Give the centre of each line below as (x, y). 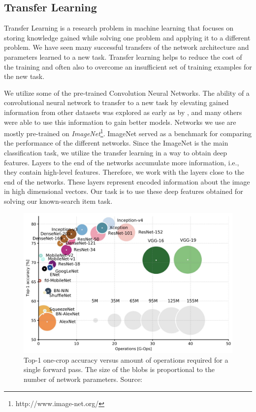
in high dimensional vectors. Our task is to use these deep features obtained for (124, 191)
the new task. (24, 76)
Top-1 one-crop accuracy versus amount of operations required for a (126, 359)
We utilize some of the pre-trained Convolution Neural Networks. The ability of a (127, 93)
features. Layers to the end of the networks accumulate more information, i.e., (122, 162)
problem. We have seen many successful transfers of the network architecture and (127, 47)
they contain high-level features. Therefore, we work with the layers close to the (124, 172)
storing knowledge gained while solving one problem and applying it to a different (127, 37)
